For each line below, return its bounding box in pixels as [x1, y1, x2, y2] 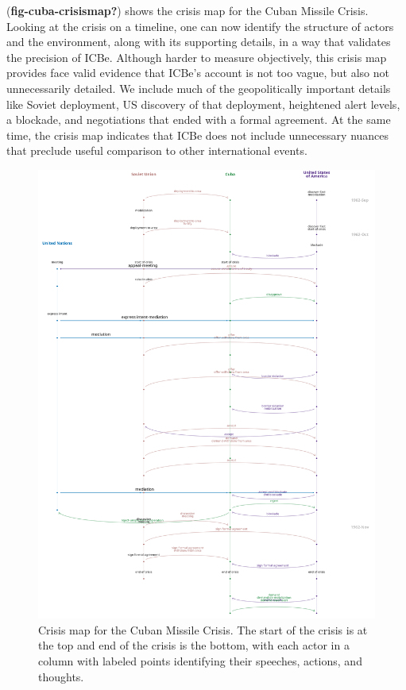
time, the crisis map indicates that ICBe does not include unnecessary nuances [6, 126, 389, 143]
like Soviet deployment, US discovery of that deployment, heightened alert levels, [6, 95, 400, 112]
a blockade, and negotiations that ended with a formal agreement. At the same [6, 111, 391, 128]
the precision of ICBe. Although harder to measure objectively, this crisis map [6, 48, 387, 65]
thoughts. [38, 668, 84, 684]
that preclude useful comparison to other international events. [6, 142, 307, 159]
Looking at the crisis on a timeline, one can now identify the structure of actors [6, 17, 394, 34]
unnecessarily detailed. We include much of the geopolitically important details [6, 79, 391, 96]
